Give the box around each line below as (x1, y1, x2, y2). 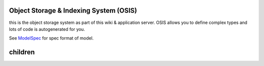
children (9, 48, 35, 56)
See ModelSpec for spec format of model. (9, 35, 94, 41)
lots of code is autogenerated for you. (9, 26, 85, 32)
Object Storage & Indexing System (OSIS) (9, 6, 137, 15)
